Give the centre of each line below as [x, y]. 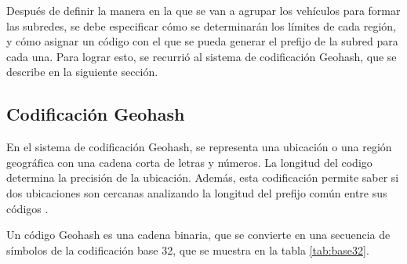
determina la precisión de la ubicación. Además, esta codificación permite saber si [203, 177]
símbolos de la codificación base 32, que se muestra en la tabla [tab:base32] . [188, 250]
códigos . [27, 208]
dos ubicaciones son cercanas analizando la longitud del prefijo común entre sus [197, 192]
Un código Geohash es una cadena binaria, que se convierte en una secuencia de [198, 235]
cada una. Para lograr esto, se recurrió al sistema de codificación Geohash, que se [202, 56]
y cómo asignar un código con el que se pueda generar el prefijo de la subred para [202, 41]
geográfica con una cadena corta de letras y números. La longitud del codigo [189, 162]
